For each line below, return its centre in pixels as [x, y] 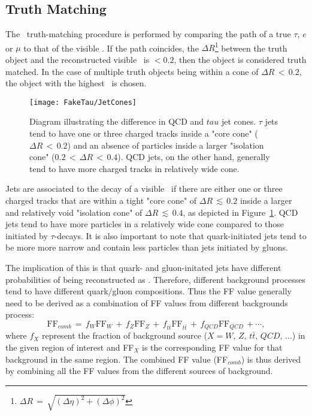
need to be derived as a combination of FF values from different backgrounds [147, 302]
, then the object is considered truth [240, 60]
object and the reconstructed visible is [78, 60]
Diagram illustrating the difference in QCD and [117, 121]
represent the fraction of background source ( [125, 335]
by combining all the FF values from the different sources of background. [139, 371]
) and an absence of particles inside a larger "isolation [166, 145]
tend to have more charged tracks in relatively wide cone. [134, 168]
